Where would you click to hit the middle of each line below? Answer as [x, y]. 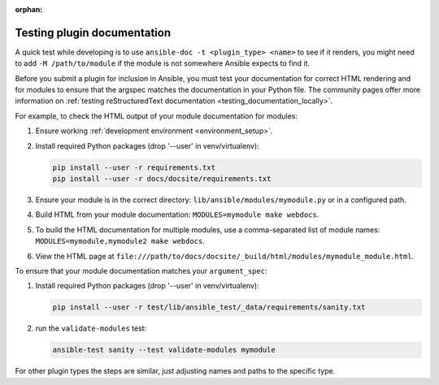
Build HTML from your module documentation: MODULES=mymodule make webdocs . [177, 214]
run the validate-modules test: [91, 328]
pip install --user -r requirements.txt [134, 167]
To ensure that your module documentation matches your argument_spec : [141, 270]
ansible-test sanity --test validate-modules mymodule [164, 350]
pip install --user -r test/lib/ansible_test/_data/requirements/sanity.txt [209, 307]
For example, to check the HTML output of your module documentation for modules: [156, 116]
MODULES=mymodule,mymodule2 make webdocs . [120, 241]
